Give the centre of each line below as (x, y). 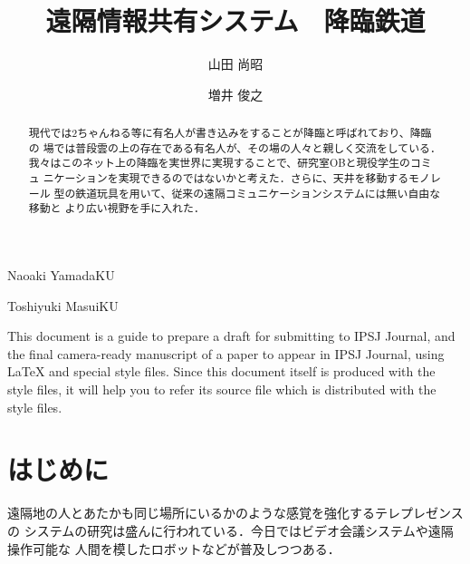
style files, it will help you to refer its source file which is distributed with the (222, 389)
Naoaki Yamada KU (61, 275)
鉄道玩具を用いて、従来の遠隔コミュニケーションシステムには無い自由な (258, 193)
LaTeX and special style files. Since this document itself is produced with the (221, 371)
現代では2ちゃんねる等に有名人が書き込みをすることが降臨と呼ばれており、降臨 (230, 133)
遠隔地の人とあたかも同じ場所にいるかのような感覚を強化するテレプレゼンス (235, 513)
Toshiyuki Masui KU (63, 305)
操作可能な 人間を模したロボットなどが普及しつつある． (174, 548)
